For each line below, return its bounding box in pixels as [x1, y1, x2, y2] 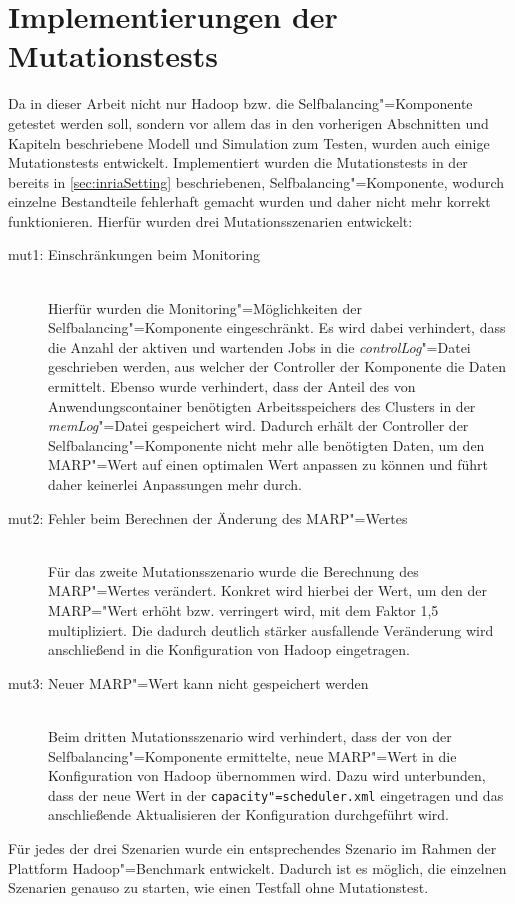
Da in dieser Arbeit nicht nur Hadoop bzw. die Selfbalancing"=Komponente [8, 93, 473, 114]
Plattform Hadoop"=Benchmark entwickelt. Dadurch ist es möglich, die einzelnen [8, 857, 507, 878]
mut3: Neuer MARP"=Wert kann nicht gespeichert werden [8, 672, 369, 693]
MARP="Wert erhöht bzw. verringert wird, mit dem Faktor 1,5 [48, 599, 439, 620]
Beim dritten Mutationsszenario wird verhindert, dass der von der [48, 725, 452, 746]
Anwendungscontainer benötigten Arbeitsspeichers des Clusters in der [48, 395, 476, 416]
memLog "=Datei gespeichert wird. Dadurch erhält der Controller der [48, 415, 469, 436]
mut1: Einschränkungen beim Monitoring [8, 244, 261, 265]
